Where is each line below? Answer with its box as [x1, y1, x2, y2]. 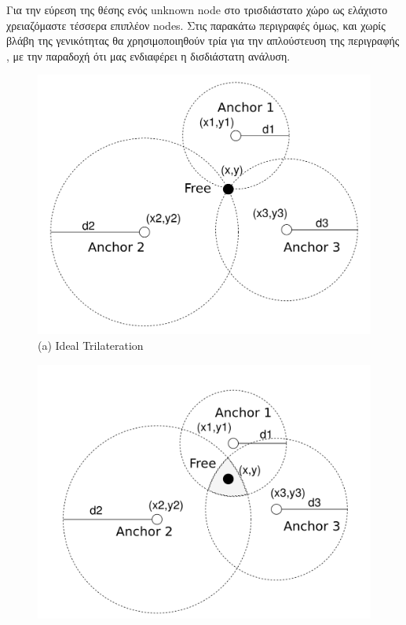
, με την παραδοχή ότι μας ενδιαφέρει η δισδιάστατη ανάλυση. [6, 47, 291, 64]
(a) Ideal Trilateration [38, 336, 144, 353]
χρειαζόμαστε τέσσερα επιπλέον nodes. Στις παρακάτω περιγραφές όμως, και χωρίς [6, 17, 386, 33]
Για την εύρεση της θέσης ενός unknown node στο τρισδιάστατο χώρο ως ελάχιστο [6, 2, 388, 17]
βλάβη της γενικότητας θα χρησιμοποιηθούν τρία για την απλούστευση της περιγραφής [6, 32, 400, 49]
